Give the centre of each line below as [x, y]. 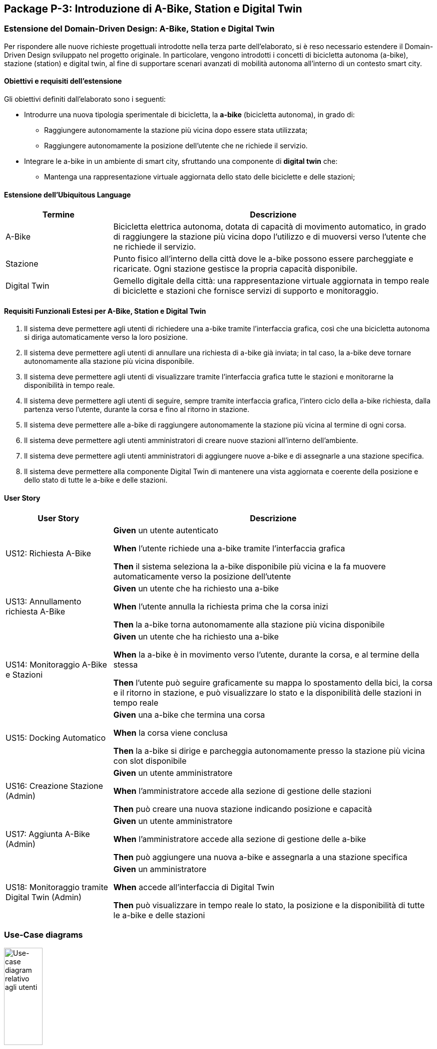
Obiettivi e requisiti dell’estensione [63, 81]
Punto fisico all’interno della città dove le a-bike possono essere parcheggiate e [263, 259]
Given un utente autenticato [166, 530]
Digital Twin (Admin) [44, 897]
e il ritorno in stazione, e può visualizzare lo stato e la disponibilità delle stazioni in [267, 692]
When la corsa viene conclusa [170, 732]
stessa [126, 664]
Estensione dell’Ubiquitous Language [68, 194]
